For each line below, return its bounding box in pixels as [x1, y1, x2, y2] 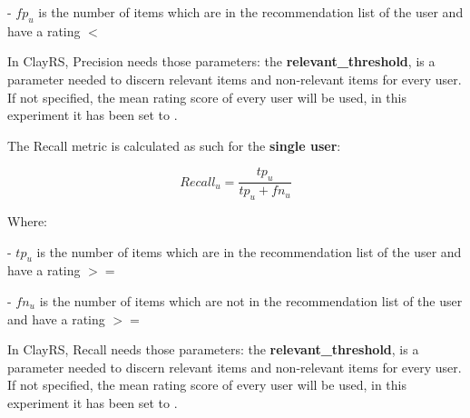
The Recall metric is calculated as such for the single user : [7, 135, 341, 154]
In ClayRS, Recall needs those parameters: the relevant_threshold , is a [7, 340, 419, 359]
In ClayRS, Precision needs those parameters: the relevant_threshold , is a [7, 52, 436, 71]
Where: [7, 211, 47, 230]
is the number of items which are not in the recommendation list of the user [39, 291, 463, 310]
